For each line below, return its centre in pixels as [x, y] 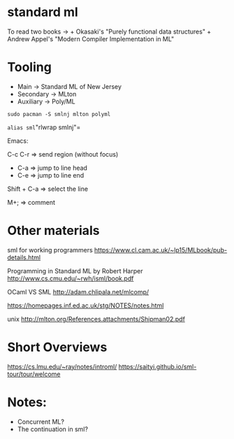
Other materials [53, 231]
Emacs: [18, 141]
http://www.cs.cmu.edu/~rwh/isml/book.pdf [71, 278]
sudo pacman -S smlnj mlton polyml [59, 114]
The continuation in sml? [53, 429]
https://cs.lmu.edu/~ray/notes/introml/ [62, 366]
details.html [24, 257]
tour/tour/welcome [34, 374]
